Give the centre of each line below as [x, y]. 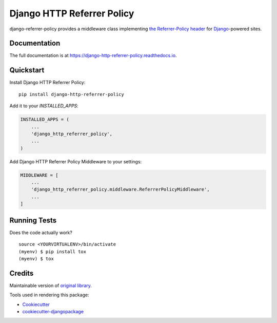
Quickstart [27, 70]
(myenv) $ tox [36, 259]
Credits [22, 273]
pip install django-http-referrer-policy [71, 94]
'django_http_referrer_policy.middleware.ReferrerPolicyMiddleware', [120, 189]
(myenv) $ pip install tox [53, 251]
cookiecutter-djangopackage [53, 311]
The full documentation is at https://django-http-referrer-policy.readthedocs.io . [93, 55]
